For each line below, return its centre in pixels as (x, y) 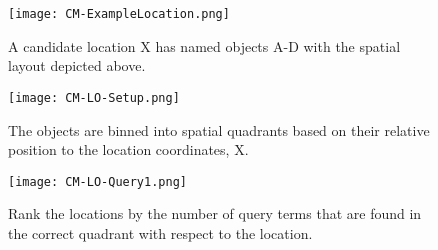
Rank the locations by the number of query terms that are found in (215, 213)
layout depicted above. (77, 65)
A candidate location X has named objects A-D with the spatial (204, 45)
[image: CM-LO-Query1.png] (97, 181)
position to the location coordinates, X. (128, 149)
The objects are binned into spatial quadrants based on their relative (219, 129)
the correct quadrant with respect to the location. (160, 232)
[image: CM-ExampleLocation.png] (119, 14)
